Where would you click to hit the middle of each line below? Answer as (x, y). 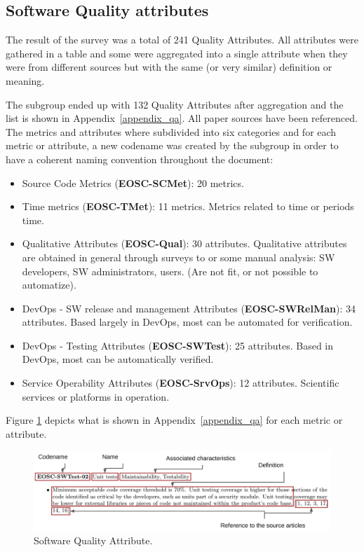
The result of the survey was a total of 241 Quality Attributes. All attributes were (182, 40)
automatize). (49, 285)
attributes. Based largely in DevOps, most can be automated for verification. (187, 322)
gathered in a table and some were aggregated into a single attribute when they (177, 53)
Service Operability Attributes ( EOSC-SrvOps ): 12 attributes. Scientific (181, 383)
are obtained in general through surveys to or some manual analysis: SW (178, 257)
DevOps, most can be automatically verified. (118, 359)
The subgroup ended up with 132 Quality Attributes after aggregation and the (175, 104)
